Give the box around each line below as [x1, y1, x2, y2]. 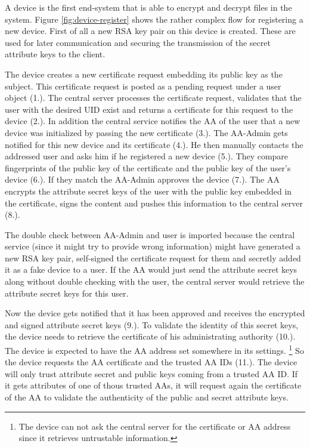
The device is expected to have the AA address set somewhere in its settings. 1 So [5, 343, 304, 356]
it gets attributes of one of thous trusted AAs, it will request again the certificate [5, 379, 302, 391]
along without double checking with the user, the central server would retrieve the [5, 275, 305, 288]
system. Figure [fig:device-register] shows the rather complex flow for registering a [5, 13, 303, 25]
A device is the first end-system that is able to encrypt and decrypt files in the [5, 1, 292, 13]
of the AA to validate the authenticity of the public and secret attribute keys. [5, 391, 289, 403]
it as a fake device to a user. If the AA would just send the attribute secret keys [5, 263, 297, 276]
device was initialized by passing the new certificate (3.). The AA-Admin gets [5, 126, 288, 138]
